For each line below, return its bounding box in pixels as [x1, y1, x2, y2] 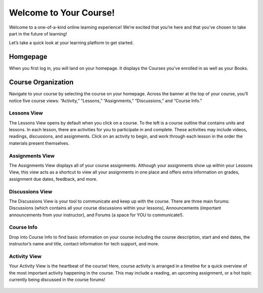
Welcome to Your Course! [9, 7, 115, 18]
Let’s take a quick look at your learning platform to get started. [9, 40, 134, 46]
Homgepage [9, 52, 47, 61]
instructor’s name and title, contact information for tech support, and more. [9, 241, 159, 247]
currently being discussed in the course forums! [9, 277, 106, 283]
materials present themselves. [9, 140, 70, 146]
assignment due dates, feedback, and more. [9, 176, 97, 182]
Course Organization [9, 78, 74, 86]
